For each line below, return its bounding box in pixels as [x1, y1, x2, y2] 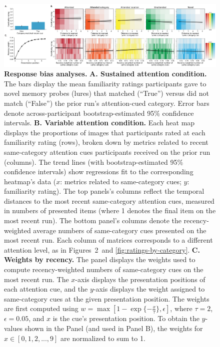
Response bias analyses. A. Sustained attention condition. [4, 68, 207, 79]
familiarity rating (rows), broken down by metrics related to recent [4, 137, 208, 147]
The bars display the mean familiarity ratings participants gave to [4, 78, 206, 88]
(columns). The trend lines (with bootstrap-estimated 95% [4, 156, 183, 167]
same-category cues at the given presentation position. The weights [4, 293, 209, 304]
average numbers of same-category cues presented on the [33, 225, 206, 235]
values [4, 323, 23, 334]
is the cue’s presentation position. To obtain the [52, 313, 199, 324]
